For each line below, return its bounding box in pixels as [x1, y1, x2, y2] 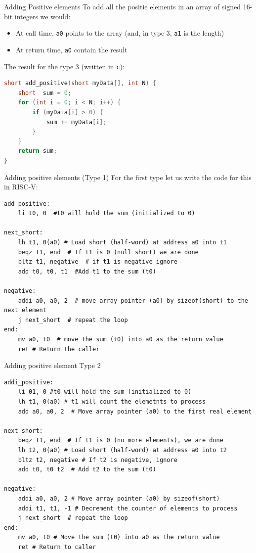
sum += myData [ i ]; [46, 118, 107, 126]
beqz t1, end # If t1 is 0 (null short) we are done [18, 248, 199, 256]
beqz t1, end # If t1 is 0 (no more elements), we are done [18, 437, 223, 444]
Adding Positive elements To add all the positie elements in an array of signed [4, 1, 241, 11]
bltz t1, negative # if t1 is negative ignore [18, 258, 177, 266]
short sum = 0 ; [18, 89, 72, 96]
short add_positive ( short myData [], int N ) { [4, 80, 156, 87]
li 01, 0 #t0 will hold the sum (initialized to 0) [18, 388, 192, 396]
